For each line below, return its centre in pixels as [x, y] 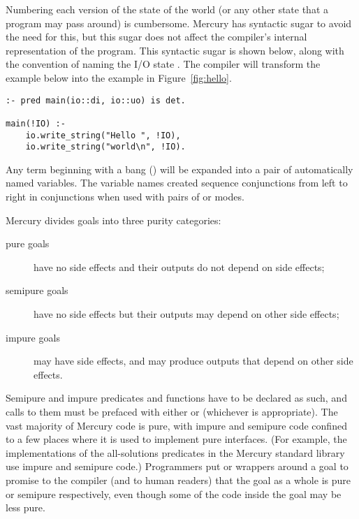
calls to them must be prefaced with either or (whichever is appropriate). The [172, 411]
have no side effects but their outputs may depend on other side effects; [186, 314]
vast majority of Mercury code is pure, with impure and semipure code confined [176, 425]
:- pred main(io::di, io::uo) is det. [96, 100]
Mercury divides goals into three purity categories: [113, 220]
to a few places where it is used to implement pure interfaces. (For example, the [176, 439]
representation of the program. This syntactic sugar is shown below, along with [175, 50]
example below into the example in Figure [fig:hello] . [119, 77]
